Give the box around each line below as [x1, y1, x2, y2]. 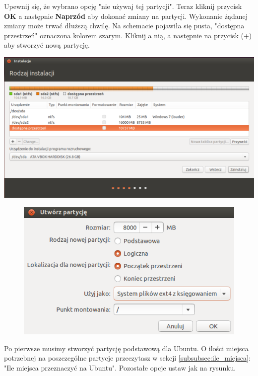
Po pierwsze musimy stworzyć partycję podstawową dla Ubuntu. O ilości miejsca [4, 343, 249, 353]
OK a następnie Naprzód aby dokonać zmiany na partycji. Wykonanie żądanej [4, 10, 248, 21]
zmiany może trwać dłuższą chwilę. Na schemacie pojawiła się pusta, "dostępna [4, 20, 245, 31]
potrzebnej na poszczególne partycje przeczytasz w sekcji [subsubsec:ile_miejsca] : [4, 353, 251, 363]
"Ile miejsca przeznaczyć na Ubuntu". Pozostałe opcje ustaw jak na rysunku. [4, 362, 236, 373]
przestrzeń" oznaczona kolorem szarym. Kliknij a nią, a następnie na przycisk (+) [4, 30, 252, 40]
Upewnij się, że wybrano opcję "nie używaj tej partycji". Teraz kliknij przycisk [4, 1, 242, 11]
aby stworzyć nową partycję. [4, 40, 90, 50]
